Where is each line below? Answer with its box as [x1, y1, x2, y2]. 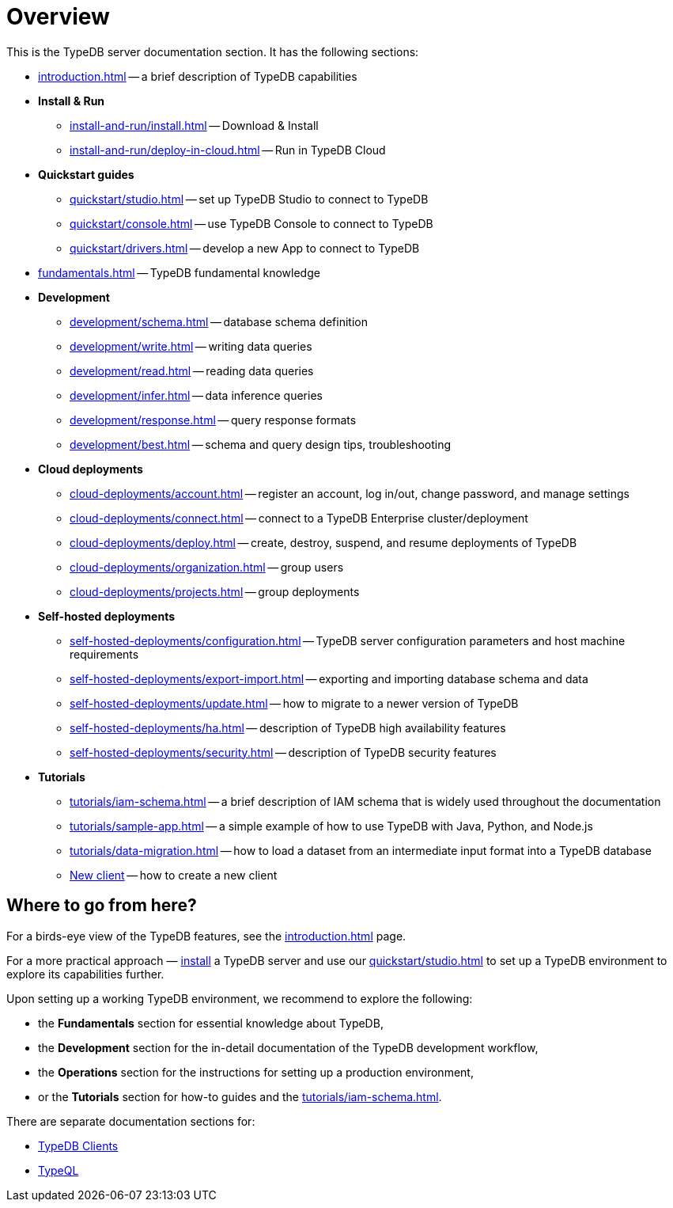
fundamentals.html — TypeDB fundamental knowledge [38, 265, 320, 279]
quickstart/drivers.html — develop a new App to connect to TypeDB [70, 241, 420, 255]
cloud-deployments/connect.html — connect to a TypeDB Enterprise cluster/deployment [70, 511, 528, 525]
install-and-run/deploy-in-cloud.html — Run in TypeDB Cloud [70, 142, 386, 157]
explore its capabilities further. [6, 967, 164, 981]
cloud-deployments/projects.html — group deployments [70, 584, 360, 598]
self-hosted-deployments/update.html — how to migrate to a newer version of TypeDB [70, 696, 519, 710]
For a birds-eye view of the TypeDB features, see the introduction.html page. [6, 929, 406, 943]
